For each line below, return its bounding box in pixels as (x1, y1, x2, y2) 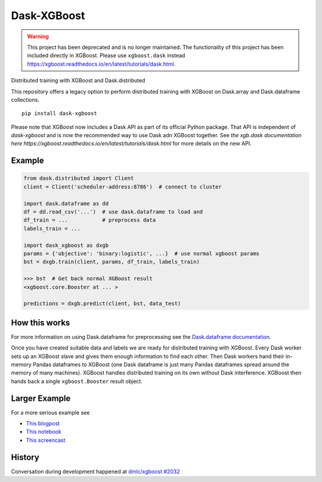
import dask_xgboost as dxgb (23, 242, 109, 249)
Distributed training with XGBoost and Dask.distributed (11, 77, 145, 84)
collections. (11, 96, 40, 103)
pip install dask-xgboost (21, 110, 98, 117)
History (11, 452, 40, 462)
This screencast (26, 436, 66, 444)
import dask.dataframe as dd (23, 200, 109, 207)
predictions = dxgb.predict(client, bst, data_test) (23, 300, 181, 307)
